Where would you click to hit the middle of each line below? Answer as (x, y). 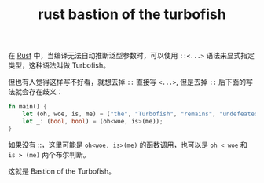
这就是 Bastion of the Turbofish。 (62, 171)
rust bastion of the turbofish (132, 15)
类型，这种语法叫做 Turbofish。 (59, 65)
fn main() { (27, 107)
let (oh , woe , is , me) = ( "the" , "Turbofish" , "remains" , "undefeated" (142, 114)
